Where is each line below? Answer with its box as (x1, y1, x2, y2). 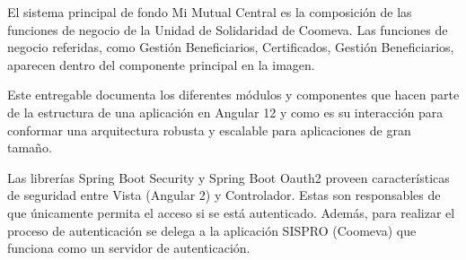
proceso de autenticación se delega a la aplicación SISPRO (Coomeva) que (7, 221, 417, 239)
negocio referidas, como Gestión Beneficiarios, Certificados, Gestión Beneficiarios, (7, 38, 454, 56)
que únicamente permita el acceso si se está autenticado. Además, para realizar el (7, 203, 455, 221)
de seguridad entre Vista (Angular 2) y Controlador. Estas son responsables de (7, 186, 441, 204)
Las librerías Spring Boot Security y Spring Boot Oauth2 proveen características (7, 168, 450, 186)
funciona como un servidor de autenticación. (7, 238, 251, 257)
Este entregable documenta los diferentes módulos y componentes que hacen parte (7, 85, 460, 104)
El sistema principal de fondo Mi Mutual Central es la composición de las (7, 3, 412, 21)
